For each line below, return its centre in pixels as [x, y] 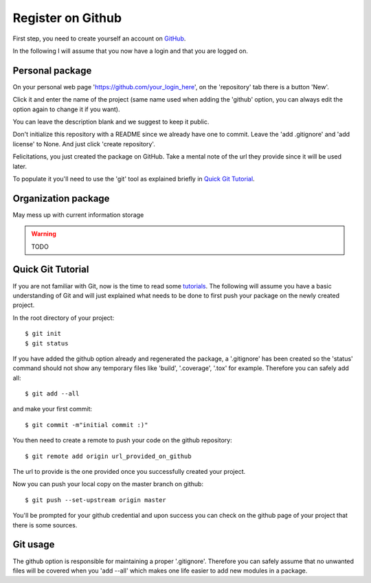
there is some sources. [45, 525]
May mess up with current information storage [78, 215]
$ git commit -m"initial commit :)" [87, 425]
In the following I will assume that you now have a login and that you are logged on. [131, 51]
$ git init [43, 334]
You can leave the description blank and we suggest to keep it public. [111, 122]
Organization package [61, 198]
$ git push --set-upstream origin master [95, 500]
